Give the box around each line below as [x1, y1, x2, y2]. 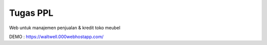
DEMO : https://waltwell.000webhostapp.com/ [9, 34, 104, 40]
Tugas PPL [9, 7, 54, 18]
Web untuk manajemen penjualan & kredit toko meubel [9, 25, 121, 31]
